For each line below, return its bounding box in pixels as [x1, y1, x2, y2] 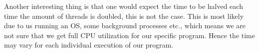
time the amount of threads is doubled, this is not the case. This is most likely [4, 10, 244, 21]
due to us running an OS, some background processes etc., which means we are [4, 20, 246, 31]
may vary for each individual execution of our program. [4, 40, 173, 50]
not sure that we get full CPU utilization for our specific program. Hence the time [4, 30, 255, 40]
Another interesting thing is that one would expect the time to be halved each [4, 1, 243, 11]
